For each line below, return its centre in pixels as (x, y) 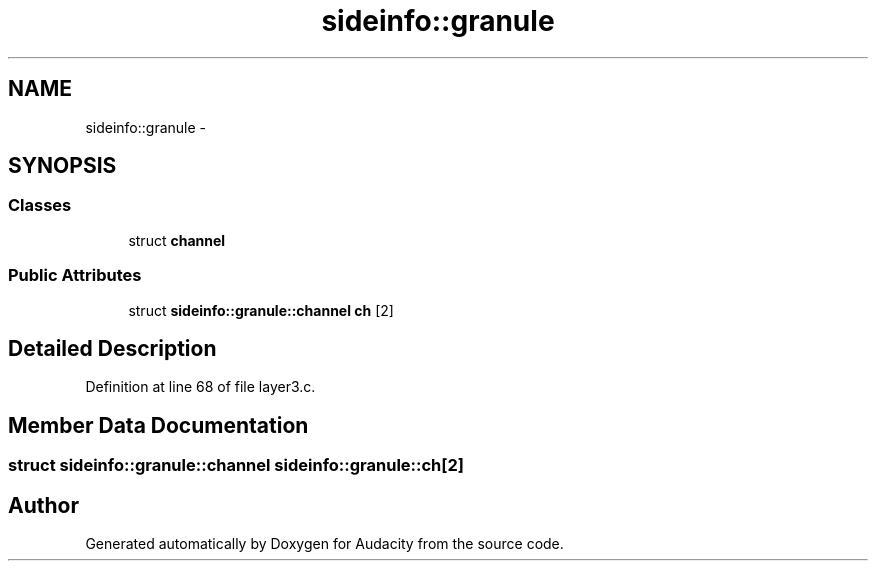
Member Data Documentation (158, 425)
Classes (40, 205)
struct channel (177, 240)
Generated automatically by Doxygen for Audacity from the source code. (324, 544)
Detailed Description (112, 348)
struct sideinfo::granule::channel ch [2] (261, 310)
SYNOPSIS (62, 166)
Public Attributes (75, 275)
